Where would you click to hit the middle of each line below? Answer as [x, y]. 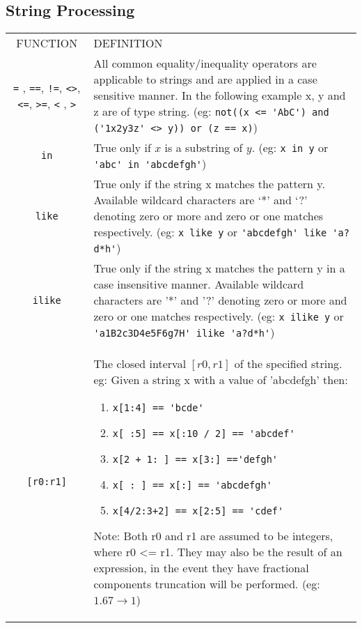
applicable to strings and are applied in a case [205, 79]
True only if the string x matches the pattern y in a [219, 268]
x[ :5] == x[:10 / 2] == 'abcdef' [204, 434]
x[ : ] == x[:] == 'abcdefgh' [192, 485]
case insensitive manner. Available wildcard [199, 284]
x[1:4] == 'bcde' [158, 408]
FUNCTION [47, 43]
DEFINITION [128, 43]
